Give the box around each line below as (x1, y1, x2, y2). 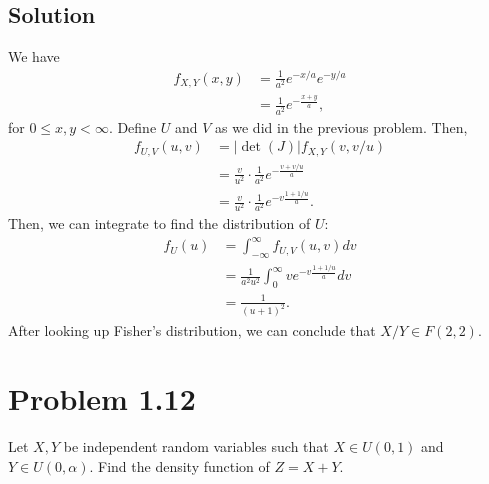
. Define (108, 116, 157, 137)
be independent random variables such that (63, 436, 329, 457)
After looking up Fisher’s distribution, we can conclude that (8, 319, 376, 340)
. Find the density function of (89, 455, 270, 476)
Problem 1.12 (8, 378, 196, 419)
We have (8, 46, 60, 67)
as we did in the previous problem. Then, (215, 116, 468, 137)
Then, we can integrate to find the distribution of (8, 213, 311, 234)
